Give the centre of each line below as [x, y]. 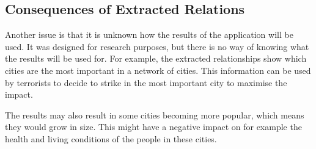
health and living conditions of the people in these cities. [111, 138]
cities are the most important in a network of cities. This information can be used [158, 70]
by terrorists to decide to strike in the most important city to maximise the [146, 82]
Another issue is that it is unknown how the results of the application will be [149, 35]
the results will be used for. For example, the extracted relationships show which [156, 58]
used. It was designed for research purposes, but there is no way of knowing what [157, 46]
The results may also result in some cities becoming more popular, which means [155, 114]
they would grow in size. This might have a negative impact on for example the [153, 127]
